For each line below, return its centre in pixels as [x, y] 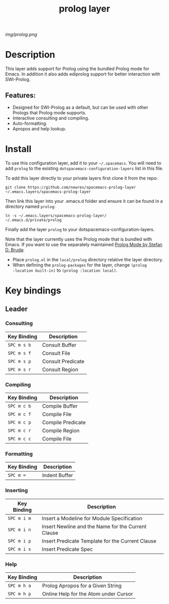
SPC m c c [19, 439]
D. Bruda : [15, 250]
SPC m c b [19, 406]
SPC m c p [19, 423]
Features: [21, 95]
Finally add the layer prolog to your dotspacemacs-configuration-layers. [80, 229]
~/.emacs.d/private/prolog [33, 220]
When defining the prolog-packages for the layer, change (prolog [80, 265]
